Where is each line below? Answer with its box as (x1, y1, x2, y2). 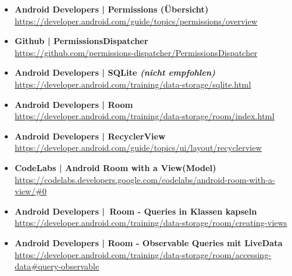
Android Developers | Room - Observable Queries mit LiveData (14, 236, 283, 249)
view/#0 (14, 185, 47, 197)
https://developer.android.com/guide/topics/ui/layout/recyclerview (14, 141, 262, 154)
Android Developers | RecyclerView (14, 129, 166, 142)
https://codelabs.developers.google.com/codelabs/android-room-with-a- (14, 173, 275, 185)
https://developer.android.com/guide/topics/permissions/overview (14, 14, 257, 27)
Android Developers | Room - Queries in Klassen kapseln (14, 204, 257, 217)
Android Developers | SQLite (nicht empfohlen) (14, 66, 216, 79)
